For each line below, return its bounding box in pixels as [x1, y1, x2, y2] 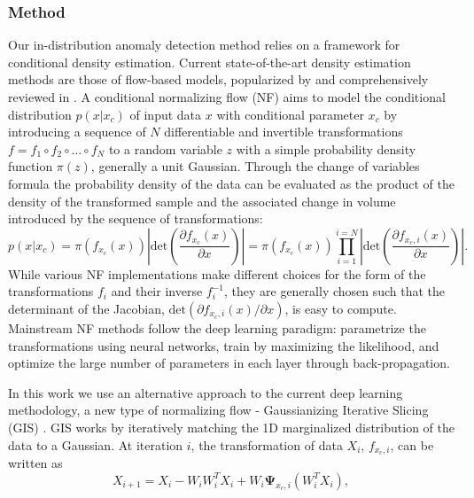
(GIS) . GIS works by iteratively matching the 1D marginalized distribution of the [8, 417, 455, 436]
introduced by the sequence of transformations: [8, 209, 263, 228]
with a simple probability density [236, 139, 416, 158]
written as [8, 454, 63, 472]
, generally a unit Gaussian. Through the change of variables [90, 157, 420, 175]
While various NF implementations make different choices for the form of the [8, 264, 426, 283]
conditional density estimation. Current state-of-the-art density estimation [8, 52, 411, 71]
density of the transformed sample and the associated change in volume [8, 191, 396, 210]
